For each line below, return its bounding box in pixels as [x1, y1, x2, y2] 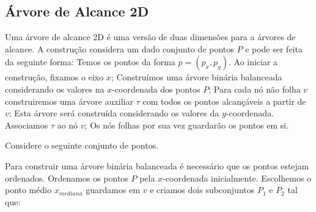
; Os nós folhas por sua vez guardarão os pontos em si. [84, 118, 289, 131]
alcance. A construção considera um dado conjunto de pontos [5, 42, 234, 55]
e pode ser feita [245, 42, 303, 55]
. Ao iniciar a [228, 55, 278, 68]
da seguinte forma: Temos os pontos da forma [5, 55, 175, 68]
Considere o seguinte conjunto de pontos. [5, 139, 159, 152]
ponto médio [5, 183, 52, 196]
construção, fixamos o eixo [5, 71, 104, 83]
